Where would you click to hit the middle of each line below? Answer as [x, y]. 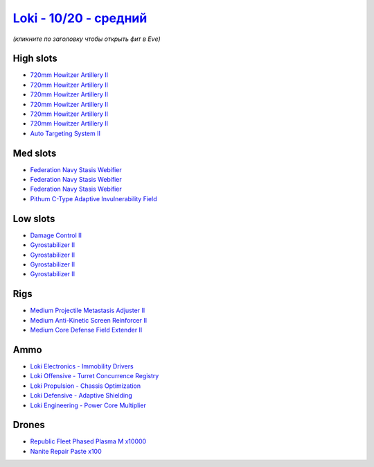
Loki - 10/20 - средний [80, 18]
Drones [29, 425]
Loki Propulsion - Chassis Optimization [86, 386]
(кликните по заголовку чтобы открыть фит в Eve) [87, 39]
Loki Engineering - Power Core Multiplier [88, 405]
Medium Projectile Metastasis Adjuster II [88, 311]
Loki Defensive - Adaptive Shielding [81, 396]
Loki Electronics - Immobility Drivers [82, 366]
